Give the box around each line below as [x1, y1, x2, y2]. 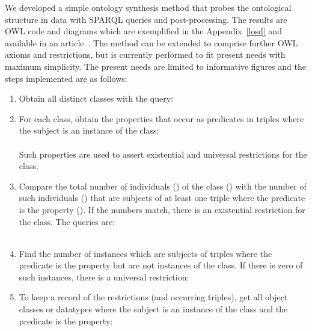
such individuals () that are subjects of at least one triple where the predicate [19, 191, 305, 204]
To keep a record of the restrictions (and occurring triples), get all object [19, 291, 288, 303]
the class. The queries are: [19, 215, 115, 227]
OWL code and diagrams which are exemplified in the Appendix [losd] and [5, 25, 282, 37]
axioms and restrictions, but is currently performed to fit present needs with [5, 48, 286, 61]
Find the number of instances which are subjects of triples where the [19, 247, 272, 259]
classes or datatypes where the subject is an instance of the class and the [19, 303, 288, 315]
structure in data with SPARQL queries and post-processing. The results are [5, 13, 287, 25]
